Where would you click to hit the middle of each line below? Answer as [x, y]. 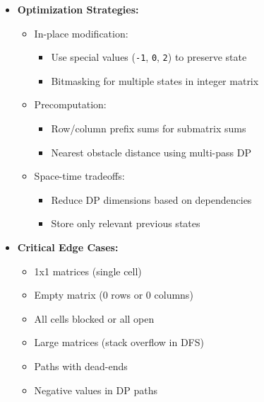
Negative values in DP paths [96, 390]
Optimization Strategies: [78, 9]
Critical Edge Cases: [68, 247]
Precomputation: [70, 104]
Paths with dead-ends [81, 366]
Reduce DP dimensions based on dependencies [151, 199]
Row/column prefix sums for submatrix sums [149, 128]
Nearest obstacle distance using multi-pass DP [151, 152]
